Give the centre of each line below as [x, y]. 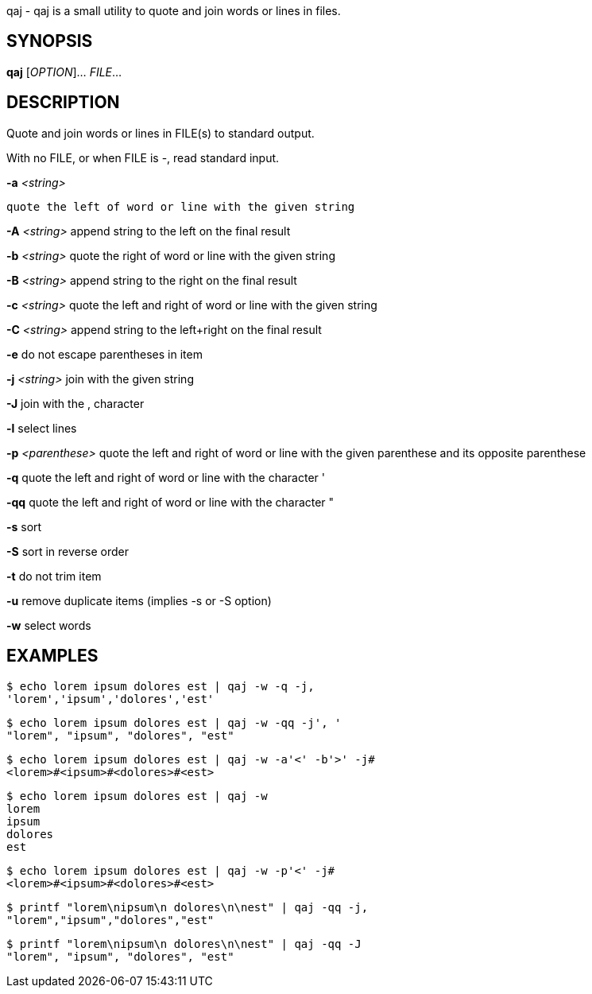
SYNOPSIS [50, 41]
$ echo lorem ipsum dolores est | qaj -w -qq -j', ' [174, 722]
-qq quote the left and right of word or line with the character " [170, 502]
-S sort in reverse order [68, 551]
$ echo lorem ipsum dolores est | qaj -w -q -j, [161, 686]
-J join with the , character [75, 403]
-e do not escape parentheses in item [104, 354]
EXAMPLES [52, 656]
